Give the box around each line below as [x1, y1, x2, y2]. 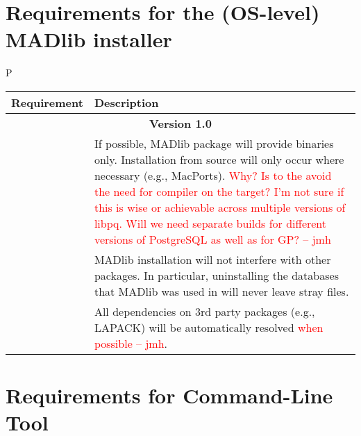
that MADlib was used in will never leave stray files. [94, 283, 349, 299]
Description [94, 94, 159, 110]
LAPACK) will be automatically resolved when [94, 319, 324, 335]
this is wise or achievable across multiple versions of [94, 199, 346, 215]
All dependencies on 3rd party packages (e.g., [94, 303, 315, 319]
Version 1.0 [149, 115, 212, 131]
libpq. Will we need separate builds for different [94, 215, 327, 231]
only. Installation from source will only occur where [94, 151, 344, 167]
